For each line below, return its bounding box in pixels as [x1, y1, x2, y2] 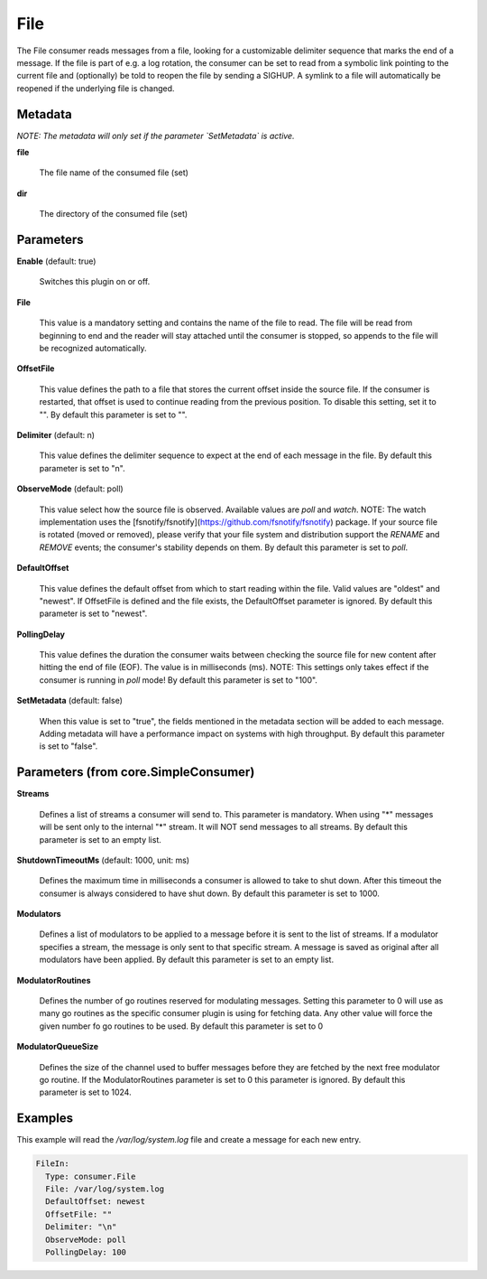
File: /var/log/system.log [45, 1184, 165, 1194]
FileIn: [35, 1159, 69, 1169]
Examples [16, 1111, 74, 1126]
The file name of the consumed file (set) [39, 167, 189, 178]
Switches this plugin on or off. [39, 276, 151, 287]
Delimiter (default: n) [16, 430, 95, 440]
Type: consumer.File [45, 1171, 136, 1181]
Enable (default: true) [16, 256, 96, 266]
